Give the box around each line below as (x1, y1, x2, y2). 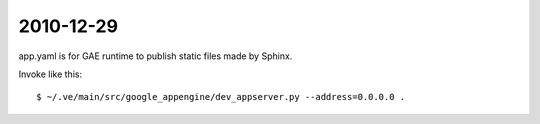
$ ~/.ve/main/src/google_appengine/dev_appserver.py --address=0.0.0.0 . (36, 91, 406, 103)
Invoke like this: (18, 68, 83, 80)
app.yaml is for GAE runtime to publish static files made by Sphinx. (18, 50, 293, 62)
